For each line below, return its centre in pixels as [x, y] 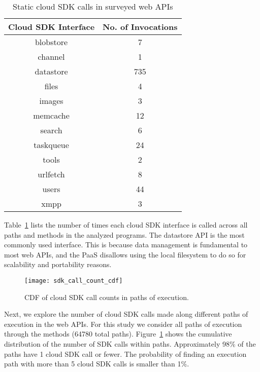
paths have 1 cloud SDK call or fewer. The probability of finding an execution [125, 354]
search [51, 130]
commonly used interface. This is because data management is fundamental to [126, 245]
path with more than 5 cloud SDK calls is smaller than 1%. [97, 364]
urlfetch [51, 174]
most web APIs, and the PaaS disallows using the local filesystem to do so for [125, 254]
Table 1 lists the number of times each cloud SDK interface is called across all [126, 225]
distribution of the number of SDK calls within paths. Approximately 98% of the [130, 344]
